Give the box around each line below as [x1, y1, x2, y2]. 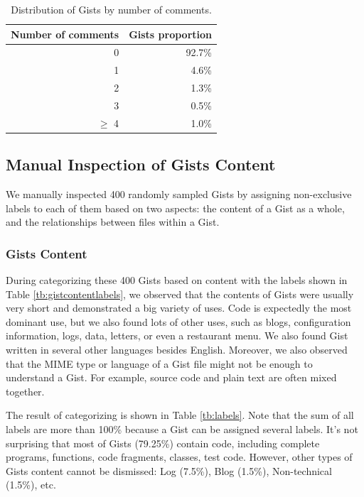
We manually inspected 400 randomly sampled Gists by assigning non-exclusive [6, 187, 352, 202]
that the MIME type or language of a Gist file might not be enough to [6, 356, 313, 371]
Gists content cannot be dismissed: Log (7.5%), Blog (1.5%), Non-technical [6, 463, 332, 478]
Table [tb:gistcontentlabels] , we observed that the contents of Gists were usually [6, 286, 354, 301]
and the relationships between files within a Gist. [6, 214, 220, 229]
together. [6, 383, 45, 398]
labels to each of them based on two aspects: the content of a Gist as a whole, [6, 200, 345, 215]
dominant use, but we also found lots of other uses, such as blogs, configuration [6, 314, 351, 329]
